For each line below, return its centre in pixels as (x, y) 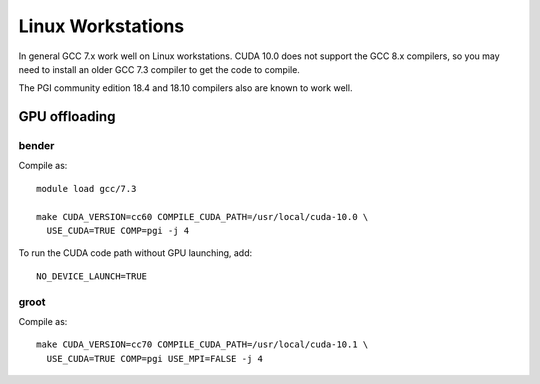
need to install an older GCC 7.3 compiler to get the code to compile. (159, 69)
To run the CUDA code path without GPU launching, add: (135, 253)
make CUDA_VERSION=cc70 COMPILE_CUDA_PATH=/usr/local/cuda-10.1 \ (202, 344)
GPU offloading (67, 116)
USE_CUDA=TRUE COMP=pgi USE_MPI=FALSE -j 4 (155, 358)
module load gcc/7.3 (86, 188)
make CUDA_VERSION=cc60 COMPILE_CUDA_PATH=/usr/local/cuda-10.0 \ (202, 216)
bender (36, 146)
